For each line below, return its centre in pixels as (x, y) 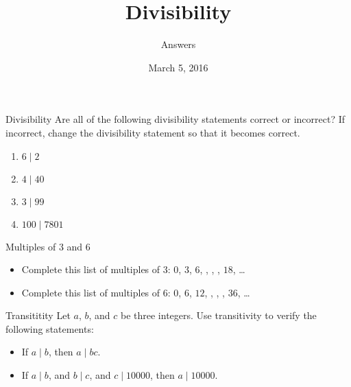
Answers (178, 44)
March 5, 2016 (178, 67)
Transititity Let (38, 315)
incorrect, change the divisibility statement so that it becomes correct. (153, 132)
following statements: (50, 328)
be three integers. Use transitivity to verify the (219, 315)
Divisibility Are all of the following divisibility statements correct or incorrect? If (175, 119)
